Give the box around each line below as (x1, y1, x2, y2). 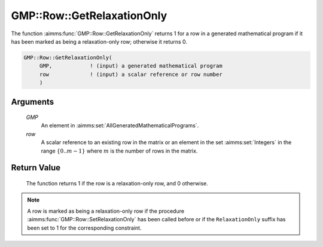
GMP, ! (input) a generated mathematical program (39, 63, 223, 69)
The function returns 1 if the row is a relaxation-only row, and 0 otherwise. (26, 180, 209, 187)
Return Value (11, 163, 61, 173)
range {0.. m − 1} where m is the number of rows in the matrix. (41, 147, 198, 154)
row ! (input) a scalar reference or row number (39, 71, 223, 78)
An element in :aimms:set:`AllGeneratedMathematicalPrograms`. (41, 122, 199, 129)
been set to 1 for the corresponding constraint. (27, 224, 142, 231)
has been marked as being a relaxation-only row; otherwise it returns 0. (11, 38, 188, 45)
